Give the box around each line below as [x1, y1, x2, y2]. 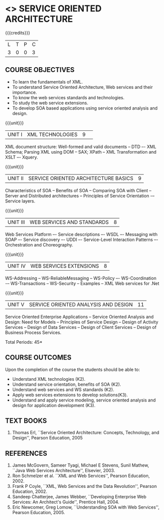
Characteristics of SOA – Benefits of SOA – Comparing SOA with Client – [5, 187, 152, 193]
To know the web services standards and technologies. [12, 94, 125, 100]
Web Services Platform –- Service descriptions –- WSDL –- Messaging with [5, 231, 158, 237]
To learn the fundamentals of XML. [12, 79, 83, 84]
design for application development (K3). [12, 402, 96, 408]
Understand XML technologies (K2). [12, 376, 86, 382]
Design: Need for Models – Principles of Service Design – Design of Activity [5, 319, 159, 325]
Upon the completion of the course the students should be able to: [5, 366, 140, 372]
